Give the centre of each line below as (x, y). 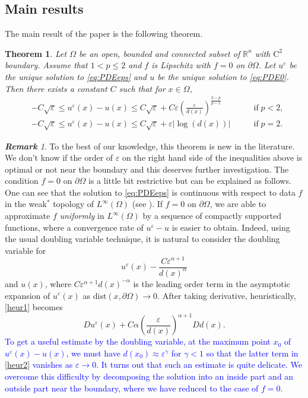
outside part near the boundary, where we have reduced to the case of (132, 388)
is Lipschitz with (181, 65)
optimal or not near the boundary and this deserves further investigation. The (147, 169)
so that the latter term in (252, 353)
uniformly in (82, 216)
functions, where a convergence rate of (74, 227)
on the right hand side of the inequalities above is (212, 157)
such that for (142, 88)
